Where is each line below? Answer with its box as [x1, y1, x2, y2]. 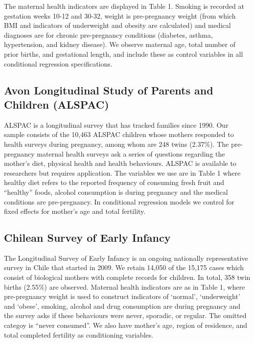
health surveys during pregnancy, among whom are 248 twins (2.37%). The [4, 138, 229, 149]
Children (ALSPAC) [4, 96, 109, 112]
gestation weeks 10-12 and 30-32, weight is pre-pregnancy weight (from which [4, 10, 236, 21]
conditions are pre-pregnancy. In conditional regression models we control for [4, 196, 234, 206]
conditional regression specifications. [4, 58, 113, 69]
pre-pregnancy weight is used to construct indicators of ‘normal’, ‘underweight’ [4, 291, 240, 301]
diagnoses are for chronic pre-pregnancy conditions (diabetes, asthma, [4, 29, 213, 40]
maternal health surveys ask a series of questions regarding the [37, 148, 225, 159]
